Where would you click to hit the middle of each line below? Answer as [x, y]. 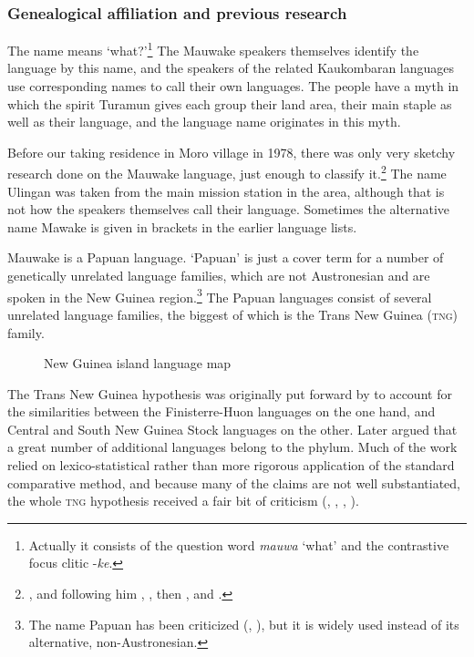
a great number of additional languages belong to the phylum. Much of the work [232, 447]
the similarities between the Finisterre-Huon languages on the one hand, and [222, 411]
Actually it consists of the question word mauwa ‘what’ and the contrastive [239, 544]
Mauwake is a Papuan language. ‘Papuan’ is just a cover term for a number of [226, 257]
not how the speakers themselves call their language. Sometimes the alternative [229, 209]
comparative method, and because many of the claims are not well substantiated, [234, 482]
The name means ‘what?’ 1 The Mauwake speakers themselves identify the [213, 49]
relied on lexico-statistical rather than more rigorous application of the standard [231, 465]
